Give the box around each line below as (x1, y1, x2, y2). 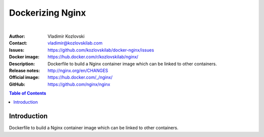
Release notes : (9, 68, 40, 73)
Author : (9, 33, 25, 39)
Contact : (9, 40, 28, 46)
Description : (9, 61, 35, 67)
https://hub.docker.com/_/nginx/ (47, 74, 112, 80)
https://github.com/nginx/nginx (47, 81, 110, 87)
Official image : (9, 74, 40, 80)
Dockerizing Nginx (9, 7, 86, 18)
